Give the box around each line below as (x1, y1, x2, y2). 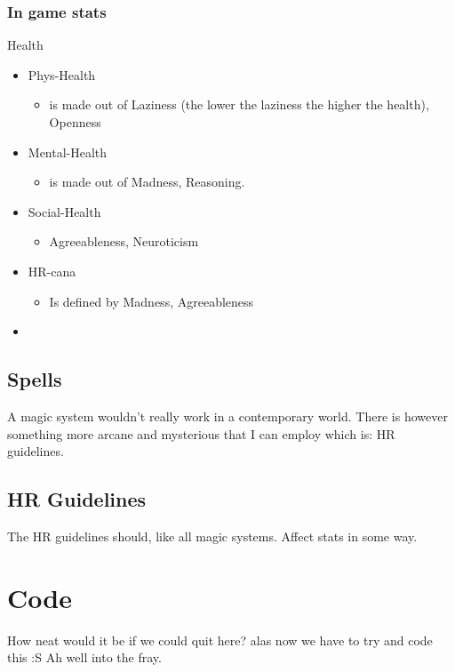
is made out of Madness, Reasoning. (49, 172, 245, 191)
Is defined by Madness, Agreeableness (49, 292, 254, 310)
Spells (7, 365, 62, 393)
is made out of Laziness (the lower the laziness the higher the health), (49, 95, 429, 114)
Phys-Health (28, 65, 96, 84)
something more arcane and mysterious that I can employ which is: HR (7, 424, 395, 443)
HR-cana (28, 261, 76, 280)
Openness (49, 113, 101, 131)
